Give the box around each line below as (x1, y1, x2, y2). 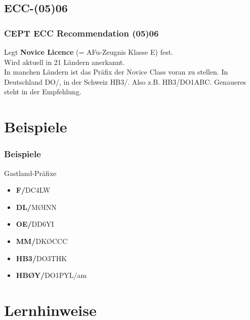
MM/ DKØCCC (16, 235, 68, 246)
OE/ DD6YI (16, 219, 54, 229)
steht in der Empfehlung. (4, 86, 81, 97)
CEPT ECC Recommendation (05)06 (4, 26, 159, 39)
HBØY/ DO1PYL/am (16, 270, 87, 280)
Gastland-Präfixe (4, 167, 57, 178)
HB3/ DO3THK (16, 253, 67, 263)
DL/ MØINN (16, 201, 57, 212)
